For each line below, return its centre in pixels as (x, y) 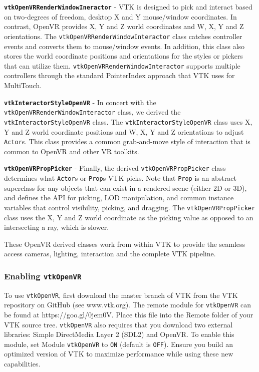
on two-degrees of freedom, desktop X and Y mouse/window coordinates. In (120, 16)
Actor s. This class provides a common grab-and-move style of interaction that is (127, 141)
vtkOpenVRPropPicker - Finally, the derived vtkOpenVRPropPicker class (115, 168)
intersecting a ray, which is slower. (57, 227)
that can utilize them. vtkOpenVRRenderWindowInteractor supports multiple (122, 65)
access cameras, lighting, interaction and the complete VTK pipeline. (110, 254)
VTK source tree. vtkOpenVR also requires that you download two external (118, 324)
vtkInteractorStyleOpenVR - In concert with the (80, 102)
